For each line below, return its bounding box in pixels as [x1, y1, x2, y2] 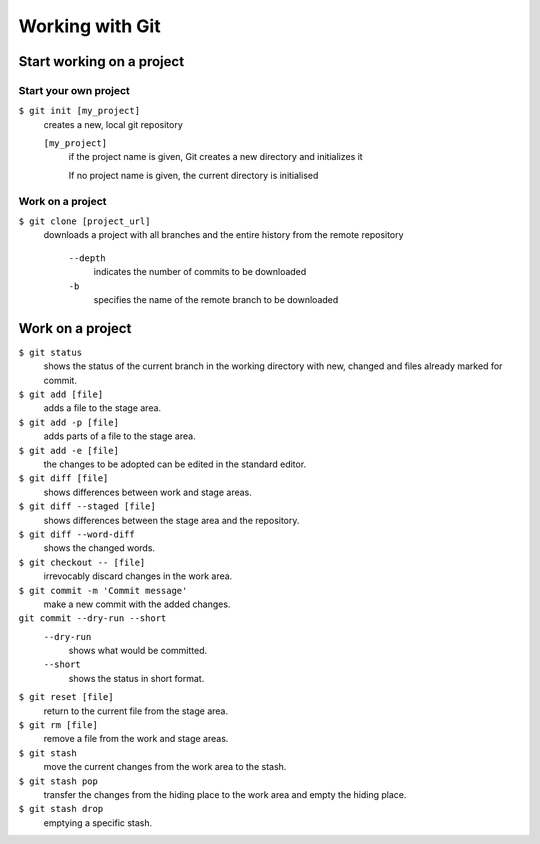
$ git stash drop [18, 803, 104, 815]
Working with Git [18, 15, 161, 37]
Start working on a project [18, 53, 185, 70]
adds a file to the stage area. [43, 402, 162, 414]
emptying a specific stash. [43, 816, 153, 829]
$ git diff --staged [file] [18, 501, 157, 512]
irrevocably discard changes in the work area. [43, 570, 233, 582]
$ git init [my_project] [18, 105, 140, 117]
